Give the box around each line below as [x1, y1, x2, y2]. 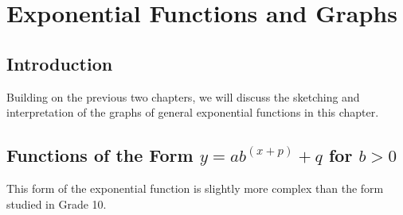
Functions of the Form [6, 143, 194, 167]
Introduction [6, 51, 113, 75]
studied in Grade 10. [6, 195, 107, 212]
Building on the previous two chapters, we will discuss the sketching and [6, 88, 360, 105]
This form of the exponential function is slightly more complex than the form [6, 179, 384, 196]
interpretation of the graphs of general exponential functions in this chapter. [6, 104, 379, 121]
